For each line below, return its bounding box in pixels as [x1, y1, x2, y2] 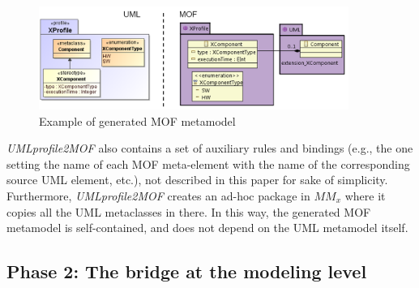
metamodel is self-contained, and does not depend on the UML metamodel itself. [6, 219, 408, 236]
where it [344, 187, 386, 204]
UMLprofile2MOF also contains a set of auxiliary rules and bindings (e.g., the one [6, 140, 413, 157]
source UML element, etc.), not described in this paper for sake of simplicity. [6, 171, 388, 188]
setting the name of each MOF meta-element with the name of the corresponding [6, 155, 410, 172]
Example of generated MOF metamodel [39, 112, 236, 129]
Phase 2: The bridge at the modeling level [6, 259, 367, 284]
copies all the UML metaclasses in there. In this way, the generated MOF [6, 203, 371, 220]
